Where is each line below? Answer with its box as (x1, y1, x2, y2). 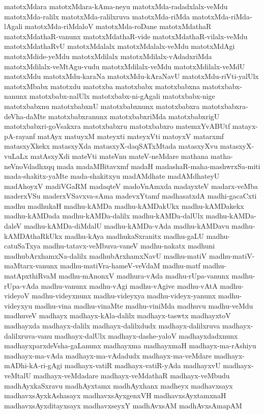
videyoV (4, 290, 30, 301)
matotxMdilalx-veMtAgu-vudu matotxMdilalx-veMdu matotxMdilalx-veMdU (4, 61, 245, 71)
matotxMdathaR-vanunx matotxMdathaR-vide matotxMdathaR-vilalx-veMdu (4, 31, 248, 41)
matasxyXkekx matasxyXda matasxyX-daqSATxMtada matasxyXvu (4, 141, 218, 151)
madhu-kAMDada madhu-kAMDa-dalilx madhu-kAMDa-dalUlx (4, 210, 203, 221)
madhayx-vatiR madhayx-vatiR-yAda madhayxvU (64, 360, 221, 371)
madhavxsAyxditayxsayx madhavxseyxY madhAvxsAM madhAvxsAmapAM (4, 400, 242, 410)
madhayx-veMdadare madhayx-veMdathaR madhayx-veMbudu (33, 370, 230, 380)
